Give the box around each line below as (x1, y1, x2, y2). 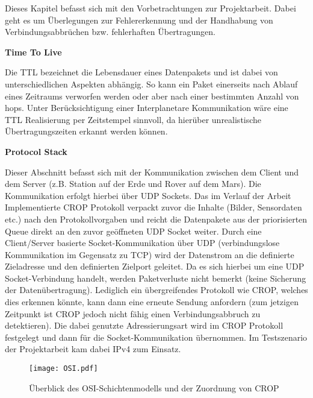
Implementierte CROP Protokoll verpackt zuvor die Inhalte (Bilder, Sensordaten (5, 201, 302, 213)
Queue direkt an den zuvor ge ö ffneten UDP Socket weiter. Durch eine (5, 224, 262, 237)
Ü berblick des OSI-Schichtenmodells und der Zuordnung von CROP (29, 381, 279, 394)
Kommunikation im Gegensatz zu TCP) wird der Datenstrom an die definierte (5, 248, 294, 261)
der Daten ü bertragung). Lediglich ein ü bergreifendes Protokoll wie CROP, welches (5, 283, 308, 296)
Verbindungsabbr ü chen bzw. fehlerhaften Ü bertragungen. (5, 25, 216, 38)
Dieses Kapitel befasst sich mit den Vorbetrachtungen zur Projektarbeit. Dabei (5, 2, 296, 14)
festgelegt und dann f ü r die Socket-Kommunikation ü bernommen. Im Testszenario (5, 330, 308, 343)
